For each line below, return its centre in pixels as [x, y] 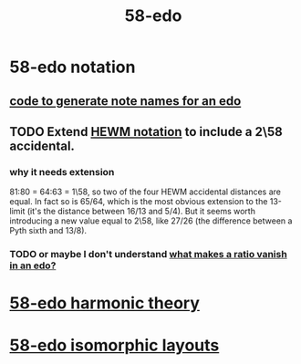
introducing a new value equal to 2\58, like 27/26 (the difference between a [151, 221]
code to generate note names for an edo [125, 101]
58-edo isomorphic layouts [114, 345]
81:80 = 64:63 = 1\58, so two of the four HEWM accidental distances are [145, 192]
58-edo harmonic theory [105, 303]
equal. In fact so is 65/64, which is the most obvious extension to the [139, 202]
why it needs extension [62, 172]
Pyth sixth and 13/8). [48, 231]
